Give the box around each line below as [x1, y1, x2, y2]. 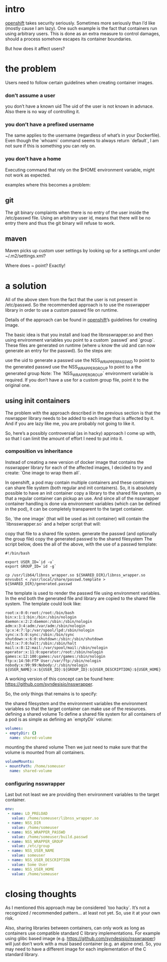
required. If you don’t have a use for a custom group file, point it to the [5, 377, 149, 383]
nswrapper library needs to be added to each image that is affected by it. [5, 415, 155, 421]
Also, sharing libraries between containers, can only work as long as [5, 925, 145, 931]
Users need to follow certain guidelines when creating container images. [5, 79, 154, 85]
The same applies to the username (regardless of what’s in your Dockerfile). [5, 132, 161, 138]
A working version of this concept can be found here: [5, 676, 114, 682]
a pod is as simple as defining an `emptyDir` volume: [5, 716, 113, 722]
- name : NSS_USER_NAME [7, 848, 55, 853]
